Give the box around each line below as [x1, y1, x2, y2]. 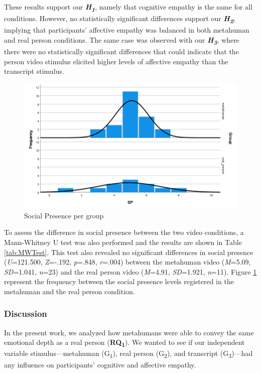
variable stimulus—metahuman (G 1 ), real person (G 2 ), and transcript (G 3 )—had [4, 348, 253, 360]
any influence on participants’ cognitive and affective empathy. [4, 359, 196, 369]
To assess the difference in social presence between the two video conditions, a [4, 227, 244, 237]
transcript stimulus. [4, 66, 64, 76]
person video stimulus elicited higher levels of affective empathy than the [4, 56, 228, 66]
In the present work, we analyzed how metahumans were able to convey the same [4, 327, 254, 337]
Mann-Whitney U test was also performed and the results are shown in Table [4, 236, 242, 247]
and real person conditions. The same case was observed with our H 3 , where [4, 34, 239, 47]
